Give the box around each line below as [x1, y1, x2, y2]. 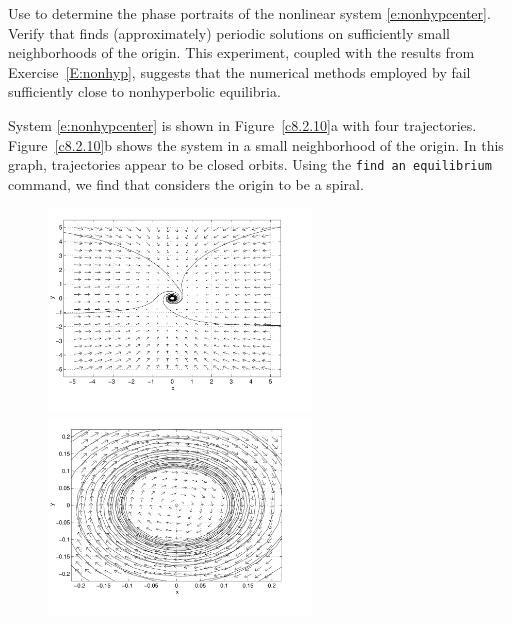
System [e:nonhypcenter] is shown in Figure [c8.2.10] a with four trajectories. [8, 114, 477, 135]
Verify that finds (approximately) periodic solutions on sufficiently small [8, 22, 450, 43]
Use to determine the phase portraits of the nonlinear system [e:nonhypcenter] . [8, 3, 491, 23]
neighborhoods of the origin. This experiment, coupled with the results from [8, 42, 475, 63]
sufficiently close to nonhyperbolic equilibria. [8, 81, 281, 102]
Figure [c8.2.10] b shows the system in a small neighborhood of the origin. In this [8, 134, 504, 155]
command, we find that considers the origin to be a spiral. [8, 173, 364, 194]
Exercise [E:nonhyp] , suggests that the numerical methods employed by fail [8, 61, 471, 82]
